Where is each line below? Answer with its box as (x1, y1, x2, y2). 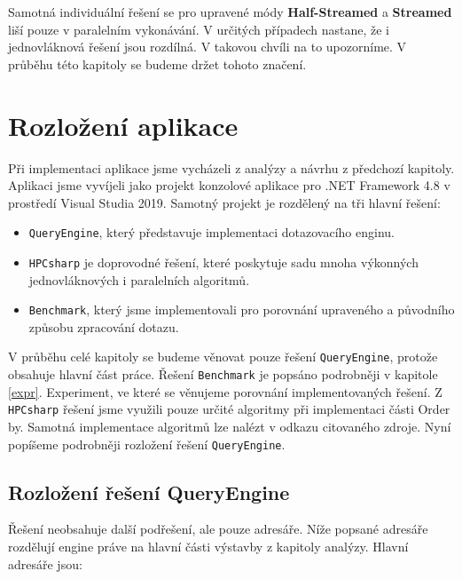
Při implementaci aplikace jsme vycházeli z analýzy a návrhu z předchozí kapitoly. (8, 158, 455, 177)
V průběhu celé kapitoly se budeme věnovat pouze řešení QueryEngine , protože (8, 347, 438, 366)
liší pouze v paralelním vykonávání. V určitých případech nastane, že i (8, 20, 390, 38)
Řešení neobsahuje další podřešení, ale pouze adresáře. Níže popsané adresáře (8, 520, 428, 538)
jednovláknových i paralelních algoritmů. (28, 270, 250, 289)
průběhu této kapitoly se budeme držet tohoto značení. (8, 54, 307, 73)
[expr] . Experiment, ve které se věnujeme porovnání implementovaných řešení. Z (8, 382, 442, 401)
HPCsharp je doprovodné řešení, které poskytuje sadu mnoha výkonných (28, 252, 419, 271)
